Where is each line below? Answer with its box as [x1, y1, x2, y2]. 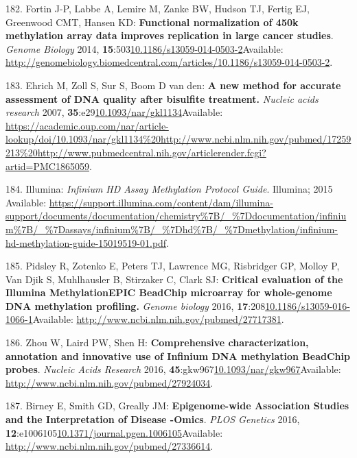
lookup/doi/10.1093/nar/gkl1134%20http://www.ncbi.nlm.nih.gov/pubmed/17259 [5, 132, 352, 146]
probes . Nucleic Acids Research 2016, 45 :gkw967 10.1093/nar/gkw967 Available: [5, 362, 341, 376]
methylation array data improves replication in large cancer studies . [5, 28, 334, 43]
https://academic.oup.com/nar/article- [5, 118, 169, 132]
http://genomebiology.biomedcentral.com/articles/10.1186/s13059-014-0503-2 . [5, 55, 333, 69]
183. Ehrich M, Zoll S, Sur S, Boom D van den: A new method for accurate [5, 77, 341, 92]
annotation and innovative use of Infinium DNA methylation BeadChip [5, 348, 350, 363]
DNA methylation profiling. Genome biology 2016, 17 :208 [5, 298, 266, 313]
